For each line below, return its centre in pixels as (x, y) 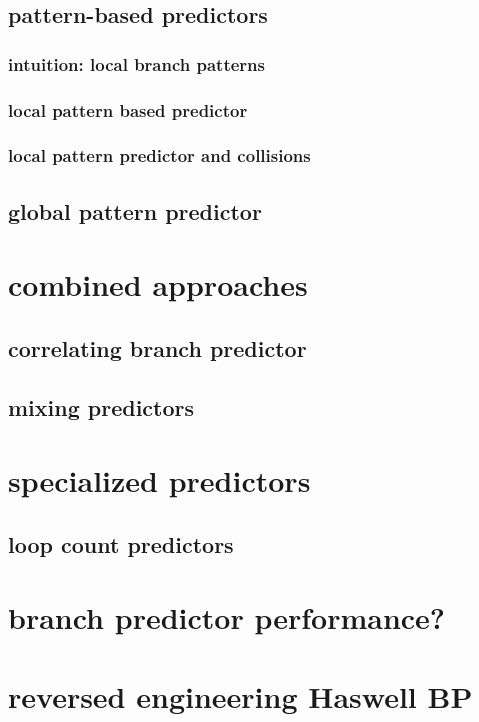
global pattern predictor (135, 210)
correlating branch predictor (157, 347)
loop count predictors (121, 543)
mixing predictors (101, 406)
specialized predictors (159, 480)
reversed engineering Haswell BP (240, 695)
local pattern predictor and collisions (159, 155)
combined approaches (158, 284)
